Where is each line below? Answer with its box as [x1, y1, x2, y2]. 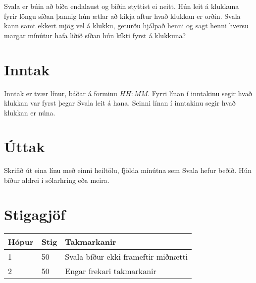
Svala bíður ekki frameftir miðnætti [65, 250, 188, 262]
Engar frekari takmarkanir [65, 265, 156, 277]
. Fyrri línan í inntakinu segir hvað [148, 88, 252, 98]
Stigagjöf [4, 204, 65, 224]
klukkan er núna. [4, 107, 55, 117]
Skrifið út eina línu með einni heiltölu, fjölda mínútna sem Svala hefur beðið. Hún [4, 165, 252, 175]
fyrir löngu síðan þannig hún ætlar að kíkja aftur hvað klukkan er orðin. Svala [4, 10, 241, 21]
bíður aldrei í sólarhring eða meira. [4, 175, 109, 185]
